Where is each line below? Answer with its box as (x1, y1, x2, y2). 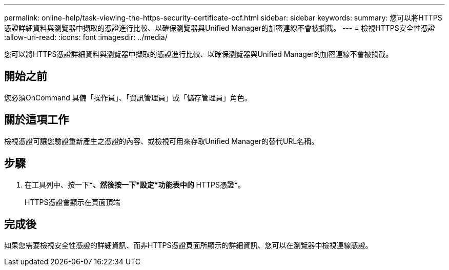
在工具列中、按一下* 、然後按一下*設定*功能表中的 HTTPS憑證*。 (25, 180, 246, 189)
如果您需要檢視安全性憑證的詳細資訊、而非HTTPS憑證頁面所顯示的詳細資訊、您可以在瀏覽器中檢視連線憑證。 (4, 241, 373, 250)
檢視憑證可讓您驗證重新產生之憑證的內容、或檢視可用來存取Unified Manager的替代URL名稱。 (4, 136, 319, 146)
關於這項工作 (4, 113, 69, 127)
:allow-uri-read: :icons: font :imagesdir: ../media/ (4, 33, 168, 41)
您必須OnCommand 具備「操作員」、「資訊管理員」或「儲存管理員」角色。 (4, 93, 252, 102)
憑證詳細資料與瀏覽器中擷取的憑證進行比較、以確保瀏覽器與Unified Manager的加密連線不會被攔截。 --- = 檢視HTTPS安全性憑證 (4, 24, 435, 32)
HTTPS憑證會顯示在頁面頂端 (25, 197, 120, 206)
